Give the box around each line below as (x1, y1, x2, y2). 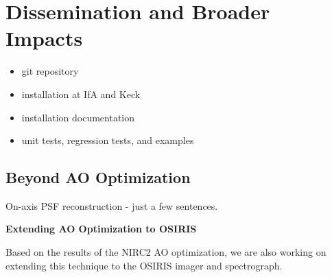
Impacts (5, 24, 83, 52)
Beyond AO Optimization (5, 167, 191, 188)
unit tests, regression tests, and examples (21, 133, 194, 147)
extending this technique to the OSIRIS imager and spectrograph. (5, 258, 283, 272)
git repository (21, 64, 79, 78)
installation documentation (21, 110, 135, 124)
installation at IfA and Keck (21, 86, 141, 101)
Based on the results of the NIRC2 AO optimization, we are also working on (5, 245, 327, 259)
